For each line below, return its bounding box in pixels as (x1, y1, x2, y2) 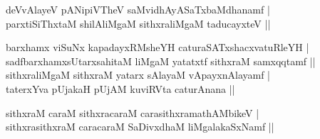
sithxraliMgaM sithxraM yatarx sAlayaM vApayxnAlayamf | (6, 67, 271, 82)
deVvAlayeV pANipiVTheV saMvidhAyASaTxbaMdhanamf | (6, 2, 270, 16)
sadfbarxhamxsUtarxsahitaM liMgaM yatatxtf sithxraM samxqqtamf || (6, 53, 316, 68)
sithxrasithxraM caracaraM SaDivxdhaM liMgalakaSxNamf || (6, 119, 274, 134)
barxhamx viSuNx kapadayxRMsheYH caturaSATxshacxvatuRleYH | (6, 40, 309, 55)
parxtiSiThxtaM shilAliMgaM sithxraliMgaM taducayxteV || (6, 16, 271, 30)
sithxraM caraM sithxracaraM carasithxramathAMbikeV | (6, 105, 259, 120)
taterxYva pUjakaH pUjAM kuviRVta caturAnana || (6, 81, 235, 96)
